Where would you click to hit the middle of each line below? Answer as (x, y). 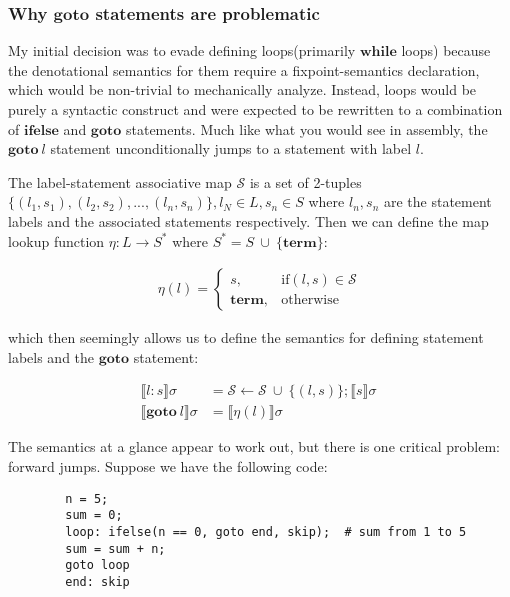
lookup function (56, 240)
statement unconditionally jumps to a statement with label (231, 148)
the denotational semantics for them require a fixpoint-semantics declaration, (244, 69)
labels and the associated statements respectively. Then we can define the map (248, 220)
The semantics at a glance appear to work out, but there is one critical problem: (254, 446)
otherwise (310, 299)
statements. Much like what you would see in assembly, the (306, 128)
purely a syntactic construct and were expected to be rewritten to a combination (255, 109)
